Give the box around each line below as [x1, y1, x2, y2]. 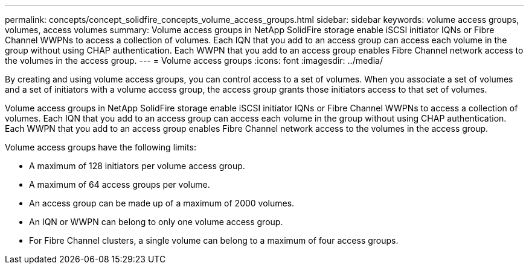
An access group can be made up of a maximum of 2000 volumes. [29, 198, 295, 208]
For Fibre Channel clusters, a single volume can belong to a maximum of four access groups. [29, 235, 399, 246]
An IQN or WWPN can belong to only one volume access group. [29, 217, 283, 227]
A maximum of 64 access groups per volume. [29, 179, 210, 190]
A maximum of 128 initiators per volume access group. [29, 161, 245, 171]
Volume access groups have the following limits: [5, 142, 196, 152]
